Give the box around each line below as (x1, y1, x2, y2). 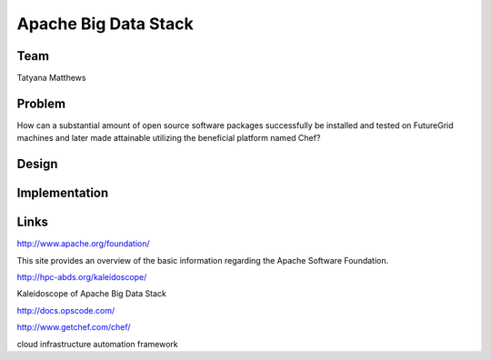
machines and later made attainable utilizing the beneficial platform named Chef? (16, 133, 321, 144)
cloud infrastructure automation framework (16, 338, 178, 349)
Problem (16, 95, 66, 111)
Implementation (16, 185, 109, 201)
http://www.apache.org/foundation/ (16, 238, 150, 249)
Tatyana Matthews (16, 73, 86, 84)
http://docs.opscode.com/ (16, 305, 115, 315)
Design (16, 156, 58, 172)
